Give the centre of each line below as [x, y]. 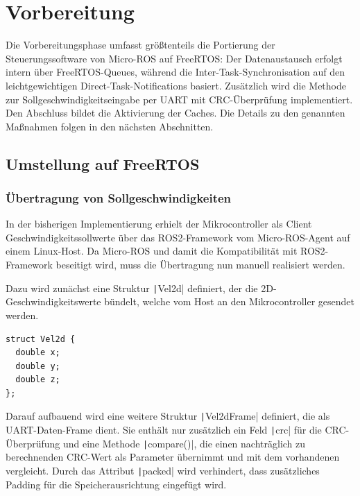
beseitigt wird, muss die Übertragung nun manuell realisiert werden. [200, 265]
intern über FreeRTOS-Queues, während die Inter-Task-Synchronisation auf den [175, 72]
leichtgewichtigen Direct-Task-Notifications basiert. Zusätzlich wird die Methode [176, 85]
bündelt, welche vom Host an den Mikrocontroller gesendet [229, 301]
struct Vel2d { [41, 339]
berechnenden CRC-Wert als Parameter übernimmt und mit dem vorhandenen [173, 457]
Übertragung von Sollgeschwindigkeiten [119, 197]
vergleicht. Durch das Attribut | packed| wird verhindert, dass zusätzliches [163, 471]
